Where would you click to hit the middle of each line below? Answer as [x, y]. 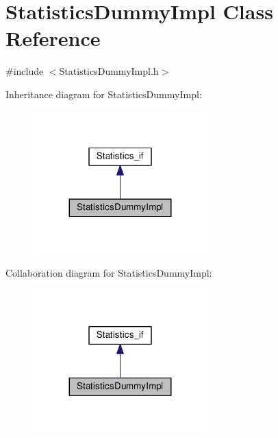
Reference [53, 38]
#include [25, 71]
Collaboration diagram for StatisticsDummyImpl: [109, 273]
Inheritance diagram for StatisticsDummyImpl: [104, 94]
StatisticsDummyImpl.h [109, 71]
